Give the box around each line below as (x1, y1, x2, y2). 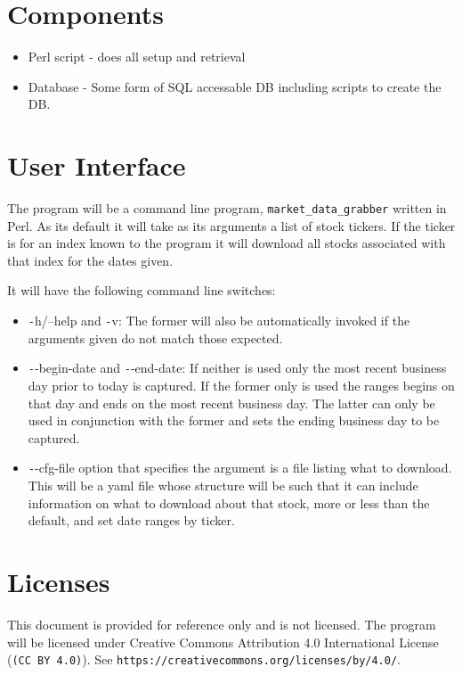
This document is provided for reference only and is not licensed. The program (7, 614, 436, 633)
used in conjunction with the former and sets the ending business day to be (28, 411, 440, 430)
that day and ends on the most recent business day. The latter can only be (28, 393, 435, 412)
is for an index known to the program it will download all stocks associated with (7, 234, 446, 252)
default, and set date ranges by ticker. (28, 511, 235, 530)
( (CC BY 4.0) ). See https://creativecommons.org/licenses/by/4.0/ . (7, 650, 401, 669)
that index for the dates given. (7, 251, 174, 269)
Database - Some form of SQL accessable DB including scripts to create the (28, 77, 442, 95)
